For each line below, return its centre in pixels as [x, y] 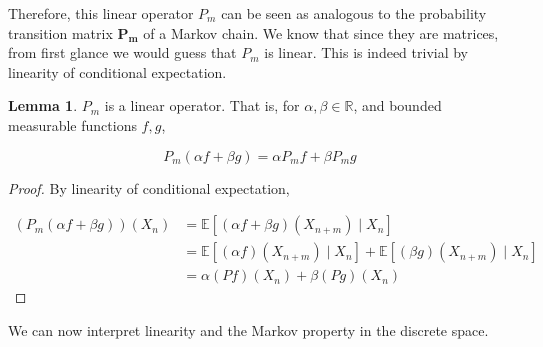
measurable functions [72, 124]
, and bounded [397, 105]
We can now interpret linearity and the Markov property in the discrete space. [248, 329]
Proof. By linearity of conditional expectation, [149, 187]
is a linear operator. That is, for [202, 105]
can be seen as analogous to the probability [354, 13]
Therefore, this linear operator [101, 13]
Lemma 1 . [43, 105]
